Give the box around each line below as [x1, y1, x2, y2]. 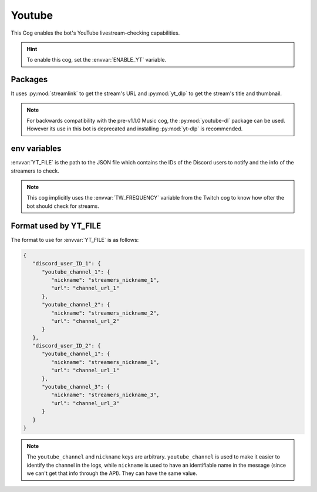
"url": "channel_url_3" [50, 400, 120, 406]
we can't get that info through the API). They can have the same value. [26, 470, 198, 477]
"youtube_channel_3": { [42, 383, 110, 390]
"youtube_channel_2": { [42, 301, 110, 308]
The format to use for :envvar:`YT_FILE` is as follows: [11, 236, 139, 243]
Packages [11, 75, 48, 85]
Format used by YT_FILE [11, 221, 102, 231]
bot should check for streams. [26, 203, 100, 210]
